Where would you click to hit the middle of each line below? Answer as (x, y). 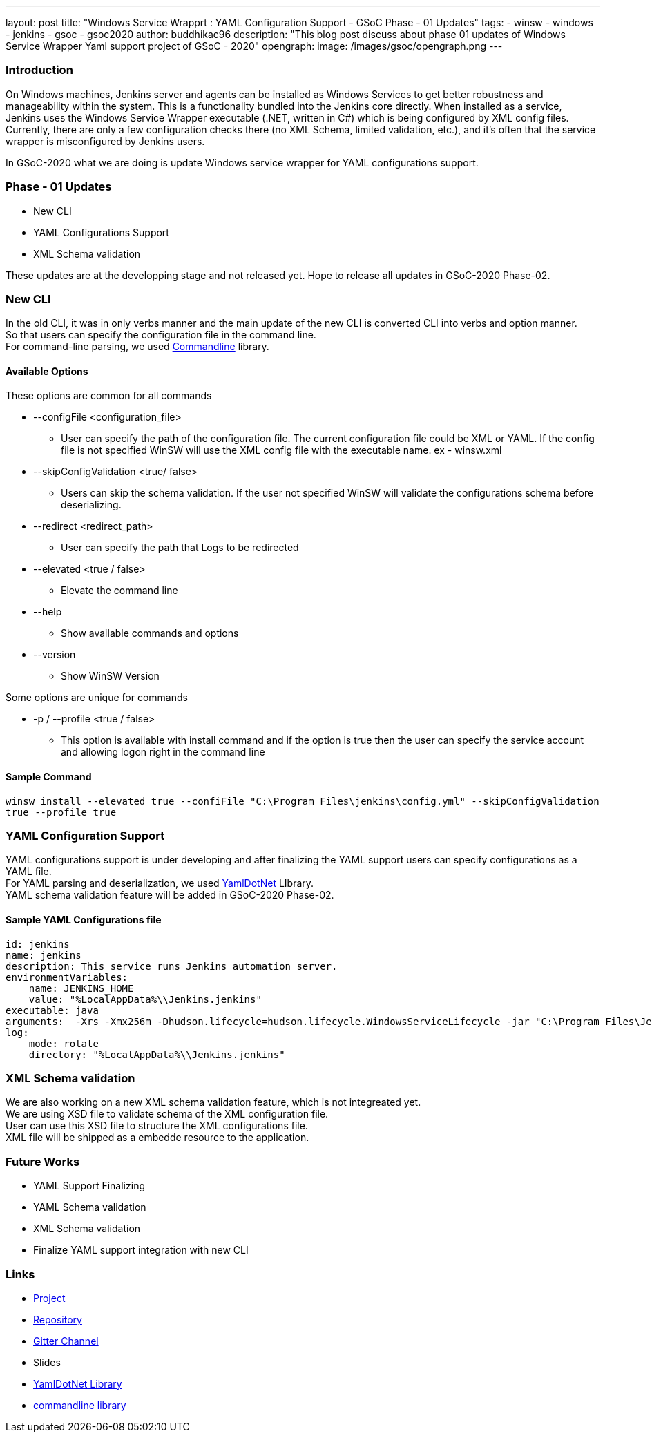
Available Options (47, 371)
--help (48, 612)
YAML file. (29, 872)
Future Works (43, 1161)
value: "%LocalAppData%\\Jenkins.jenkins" (145, 999)
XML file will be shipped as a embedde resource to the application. (157, 1138)
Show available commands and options (150, 633)
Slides (47, 1362)
